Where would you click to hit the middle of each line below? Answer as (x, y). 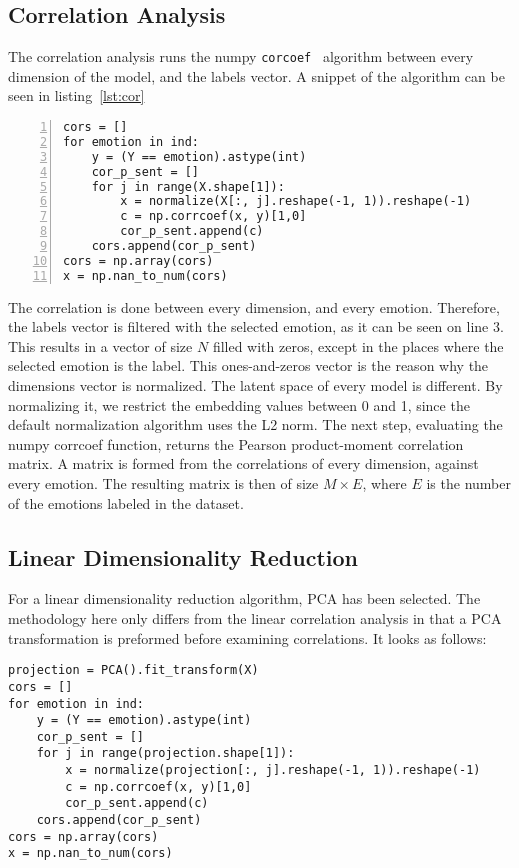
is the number (468, 483)
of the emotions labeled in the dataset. (126, 502)
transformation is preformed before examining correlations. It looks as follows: (247, 637)
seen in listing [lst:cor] (76, 95)
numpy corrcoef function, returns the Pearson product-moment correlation (236, 443)
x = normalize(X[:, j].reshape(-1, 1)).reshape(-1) (296, 201)
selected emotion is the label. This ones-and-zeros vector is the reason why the (248, 365)
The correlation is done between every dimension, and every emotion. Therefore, (254, 306)
